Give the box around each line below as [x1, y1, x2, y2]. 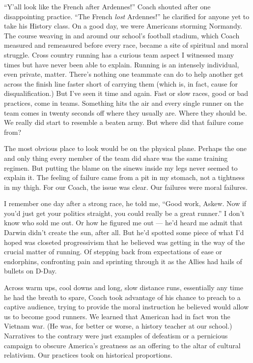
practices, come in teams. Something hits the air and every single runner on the [4, 97, 244, 108]
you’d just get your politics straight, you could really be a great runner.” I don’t [4, 208, 245, 218]
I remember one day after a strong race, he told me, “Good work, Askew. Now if [4, 198, 247, 209]
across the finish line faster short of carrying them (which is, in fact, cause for [4, 78, 238, 89]
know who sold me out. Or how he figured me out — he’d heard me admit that [4, 217, 243, 228]
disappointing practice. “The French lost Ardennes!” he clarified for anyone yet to [4, 11, 250, 21]
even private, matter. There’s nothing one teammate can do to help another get [4, 69, 244, 79]
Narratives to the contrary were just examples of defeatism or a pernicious [4, 331, 228, 340]
